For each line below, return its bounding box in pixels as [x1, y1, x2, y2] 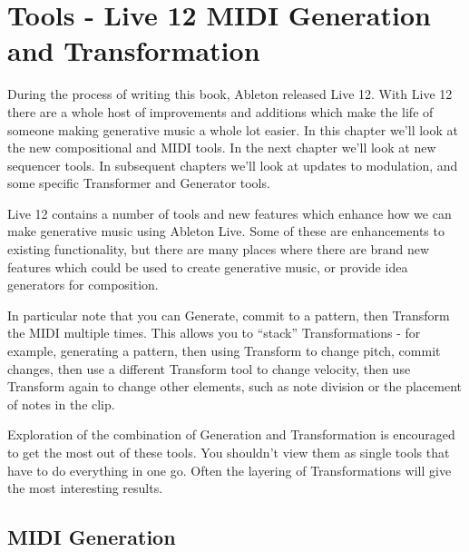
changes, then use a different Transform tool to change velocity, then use [7, 359, 411, 378]
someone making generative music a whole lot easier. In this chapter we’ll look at [7, 120, 458, 139]
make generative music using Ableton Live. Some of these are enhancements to [7, 222, 445, 241]
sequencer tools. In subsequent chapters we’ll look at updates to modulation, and [7, 155, 458, 174]
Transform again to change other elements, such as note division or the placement [7, 377, 463, 396]
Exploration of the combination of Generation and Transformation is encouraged [7, 425, 455, 444]
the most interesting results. [7, 478, 163, 498]
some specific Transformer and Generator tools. [7, 173, 270, 192]
